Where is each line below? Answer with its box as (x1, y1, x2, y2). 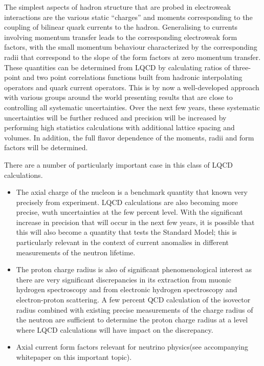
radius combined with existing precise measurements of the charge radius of (16, 304, 253, 315)
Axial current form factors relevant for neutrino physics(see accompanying (16, 341, 249, 352)
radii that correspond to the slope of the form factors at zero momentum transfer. (4, 51, 261, 62)
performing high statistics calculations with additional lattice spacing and (4, 122, 235, 133)
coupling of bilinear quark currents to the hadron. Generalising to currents (4, 22, 238, 32)
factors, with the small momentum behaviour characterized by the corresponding (4, 42, 257, 52)
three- (232, 62, 251, 72)
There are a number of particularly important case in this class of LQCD (4, 159, 233, 170)
